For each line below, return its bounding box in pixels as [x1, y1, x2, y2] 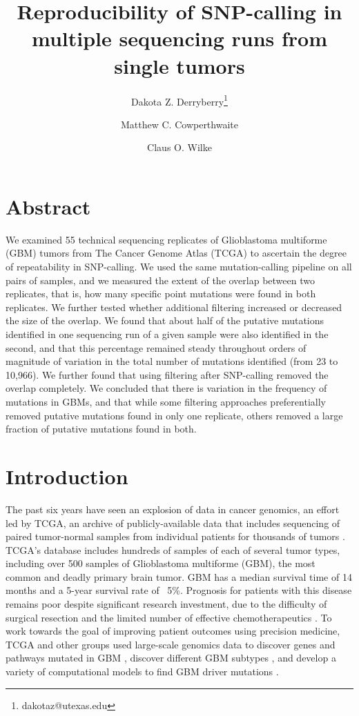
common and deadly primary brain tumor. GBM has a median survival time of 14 [6, 569, 352, 584]
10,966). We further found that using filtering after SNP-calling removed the [6, 367, 329, 381]
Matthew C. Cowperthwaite [121, 117, 238, 131]
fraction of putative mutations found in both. [6, 421, 197, 436]
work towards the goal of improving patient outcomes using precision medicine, [6, 624, 340, 638]
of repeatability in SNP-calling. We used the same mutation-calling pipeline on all [6, 259, 352, 274]
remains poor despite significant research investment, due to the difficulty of [6, 597, 327, 611]
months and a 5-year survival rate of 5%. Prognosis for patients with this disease [6, 583, 352, 597]
